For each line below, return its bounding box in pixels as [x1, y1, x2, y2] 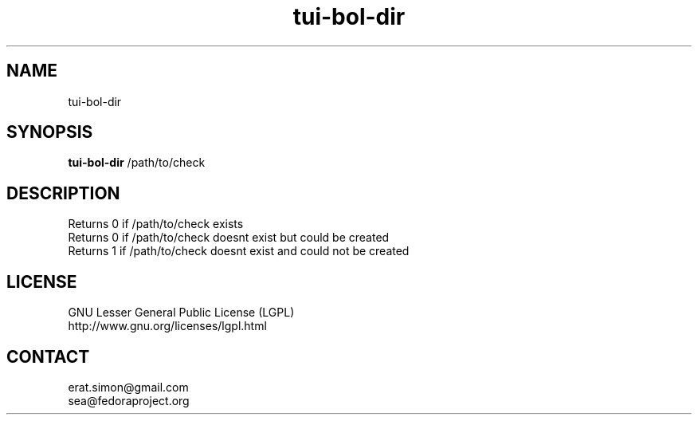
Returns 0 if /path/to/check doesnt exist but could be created [68, 230, 390, 245]
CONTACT [6, 346, 90, 367]
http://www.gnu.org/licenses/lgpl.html [68, 319, 267, 333]
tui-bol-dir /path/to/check [68, 155, 206, 170]
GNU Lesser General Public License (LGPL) [68, 305, 295, 320]
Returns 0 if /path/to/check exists [68, 217, 244, 231]
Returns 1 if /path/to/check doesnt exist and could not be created [68, 244, 410, 258]
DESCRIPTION [6, 183, 120, 203]
